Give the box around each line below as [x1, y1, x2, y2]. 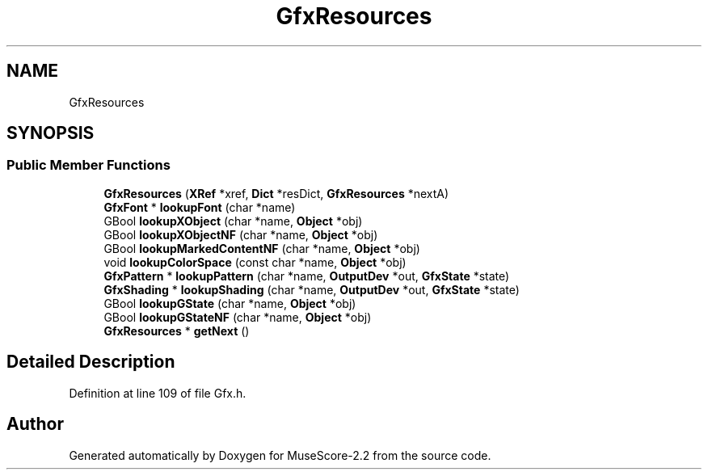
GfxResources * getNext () [103, 323, 250, 338]
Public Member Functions [6, 157, 171, 174]
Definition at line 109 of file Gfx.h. [69, 385, 247, 400]
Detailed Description [6, 352, 175, 373]
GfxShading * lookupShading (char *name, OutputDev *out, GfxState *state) [103, 282, 520, 297]
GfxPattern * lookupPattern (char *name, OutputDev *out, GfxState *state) [103, 268, 510, 283]
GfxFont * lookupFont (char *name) [103, 200, 296, 214]
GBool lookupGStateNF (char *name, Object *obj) [103, 310, 372, 324]
